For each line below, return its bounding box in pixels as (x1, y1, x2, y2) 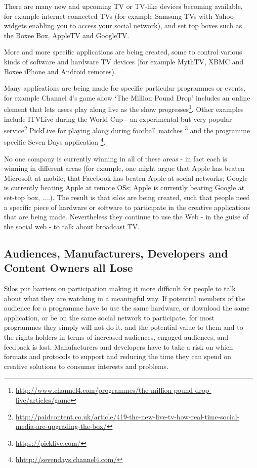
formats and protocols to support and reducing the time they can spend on (4, 351, 231, 362)
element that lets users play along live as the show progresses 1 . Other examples (4, 103, 244, 114)
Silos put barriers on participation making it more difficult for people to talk (4, 283, 236, 294)
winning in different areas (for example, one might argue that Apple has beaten (4, 163, 245, 173)
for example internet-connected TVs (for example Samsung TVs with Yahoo (4, 10, 234, 21)
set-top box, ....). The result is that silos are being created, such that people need (4, 192, 250, 203)
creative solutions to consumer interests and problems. (4, 361, 169, 371)
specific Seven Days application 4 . (4, 135, 106, 147)
